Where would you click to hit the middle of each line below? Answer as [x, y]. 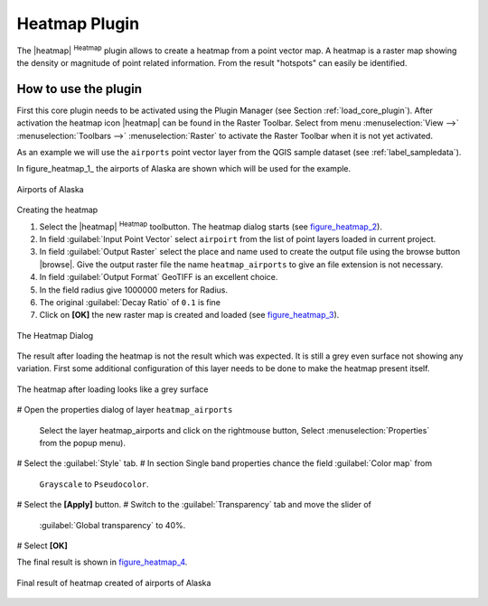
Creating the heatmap [57, 210]
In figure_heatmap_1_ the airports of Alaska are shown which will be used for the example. [184, 169]
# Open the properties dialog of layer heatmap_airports [125, 410]
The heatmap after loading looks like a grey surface [113, 389]
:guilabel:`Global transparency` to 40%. [113, 525]
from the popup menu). [83, 443]
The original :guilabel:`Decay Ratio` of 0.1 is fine [130, 302]
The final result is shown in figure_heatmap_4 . [102, 562]
